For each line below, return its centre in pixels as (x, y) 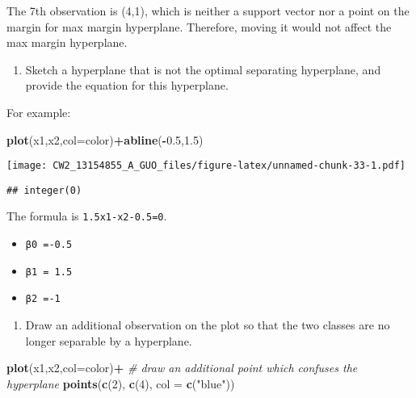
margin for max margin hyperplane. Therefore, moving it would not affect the (199, 26)
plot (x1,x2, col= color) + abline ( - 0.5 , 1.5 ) (105, 139)
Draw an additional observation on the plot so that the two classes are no (208, 325)
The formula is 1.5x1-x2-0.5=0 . (87, 216)
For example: (39, 112)
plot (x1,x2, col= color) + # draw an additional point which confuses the (182, 368)
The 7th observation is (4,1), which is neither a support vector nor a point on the (208, 10)
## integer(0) (44, 190)
